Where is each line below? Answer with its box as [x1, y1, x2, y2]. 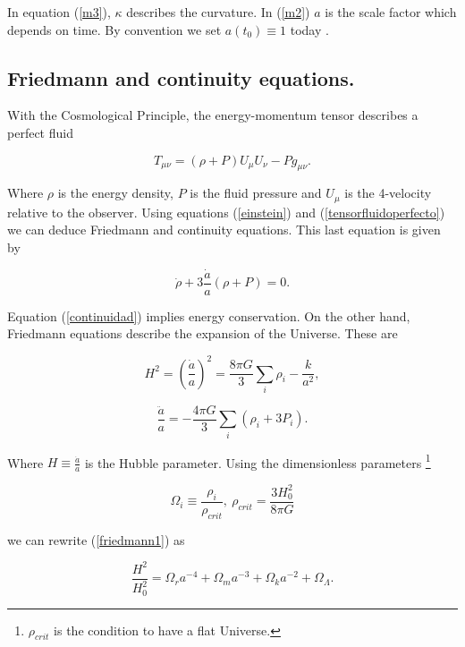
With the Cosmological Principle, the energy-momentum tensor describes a [7, 106, 418, 124]
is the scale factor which [325, 3, 457, 21]
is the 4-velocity [344, 183, 432, 202]
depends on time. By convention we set [7, 20, 222, 38]
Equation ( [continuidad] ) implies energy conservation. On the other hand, [7, 306, 410, 325]
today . [290, 20, 329, 38]
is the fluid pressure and [190, 183, 322, 202]
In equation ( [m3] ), [7, 3, 111, 21]
